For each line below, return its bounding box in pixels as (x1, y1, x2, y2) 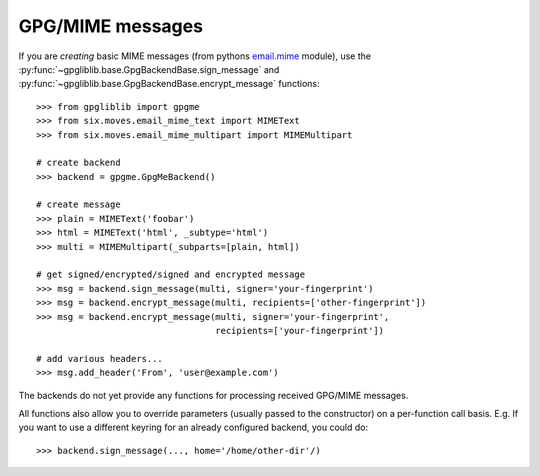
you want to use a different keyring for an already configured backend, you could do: (18, 421, 369, 434)
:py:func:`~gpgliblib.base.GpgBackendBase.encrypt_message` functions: (18, 78, 320, 90)
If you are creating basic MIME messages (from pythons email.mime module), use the (18, 50, 372, 62)
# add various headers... (36, 353, 164, 364)
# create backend (36, 157, 121, 169)
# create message (36, 199, 121, 210)
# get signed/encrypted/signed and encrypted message (36, 269, 305, 280)
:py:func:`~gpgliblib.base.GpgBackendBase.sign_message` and (18, 63, 280, 75)
